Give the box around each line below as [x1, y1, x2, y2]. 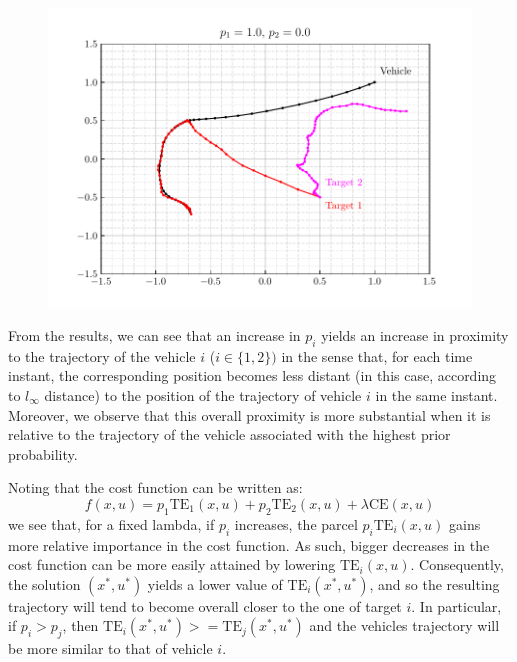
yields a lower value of [147, 573, 283, 594]
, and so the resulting [369, 573, 500, 594]
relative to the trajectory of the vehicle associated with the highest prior [8, 424, 451, 445]
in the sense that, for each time [281, 345, 473, 366]
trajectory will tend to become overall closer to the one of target [8, 595, 402, 616]
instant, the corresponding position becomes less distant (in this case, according [8, 365, 497, 386]
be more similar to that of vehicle [8, 638, 213, 659]
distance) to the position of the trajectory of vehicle [44, 384, 362, 405]
